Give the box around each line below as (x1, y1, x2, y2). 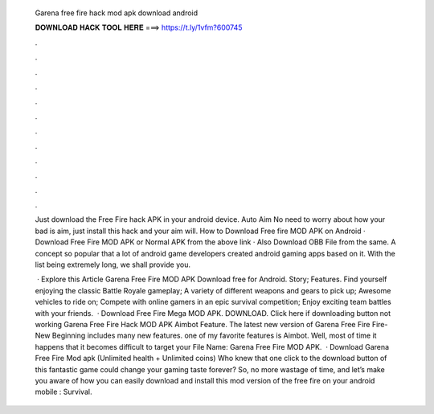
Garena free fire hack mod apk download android (35, 8, 199, 18)
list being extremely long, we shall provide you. (35, 260, 190, 269)
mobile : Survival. (35, 387, 92, 397)
